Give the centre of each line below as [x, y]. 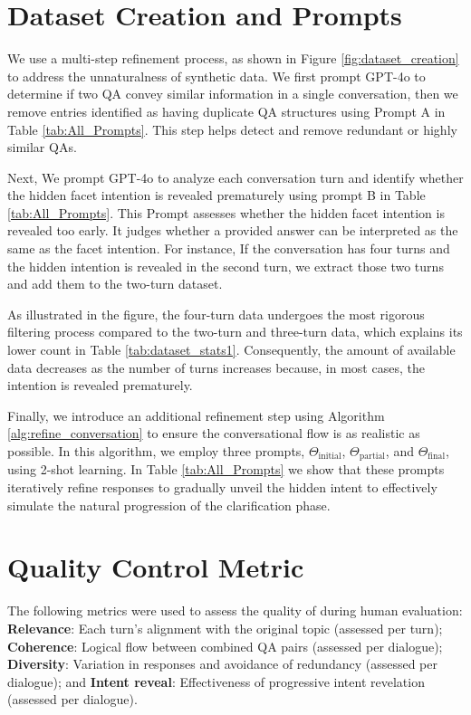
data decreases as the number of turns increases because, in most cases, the [216, 367]
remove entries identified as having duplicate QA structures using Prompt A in [226, 111]
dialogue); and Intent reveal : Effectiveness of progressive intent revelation [216, 681]
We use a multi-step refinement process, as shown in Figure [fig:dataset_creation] [233, 58]
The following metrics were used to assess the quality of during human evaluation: [235, 610]
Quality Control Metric [156, 567]
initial [330, 457]
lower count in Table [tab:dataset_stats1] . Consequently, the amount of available [231, 350]
